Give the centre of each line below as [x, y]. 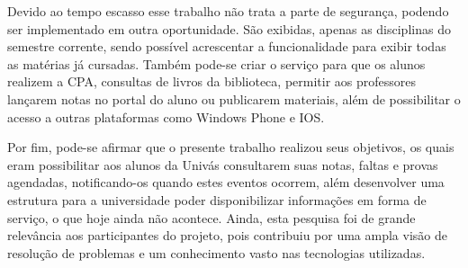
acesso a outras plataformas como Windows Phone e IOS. [166, 116]
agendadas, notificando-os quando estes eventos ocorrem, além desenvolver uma [226, 182]
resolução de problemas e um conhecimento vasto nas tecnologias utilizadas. [216, 252]
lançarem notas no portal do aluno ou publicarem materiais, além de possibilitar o [234, 98]
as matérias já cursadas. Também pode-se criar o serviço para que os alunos [216, 63]
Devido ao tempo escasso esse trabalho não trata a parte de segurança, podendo [228, 11]
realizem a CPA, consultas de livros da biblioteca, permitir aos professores [212, 81]
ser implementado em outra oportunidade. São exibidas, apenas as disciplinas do [229, 28]
